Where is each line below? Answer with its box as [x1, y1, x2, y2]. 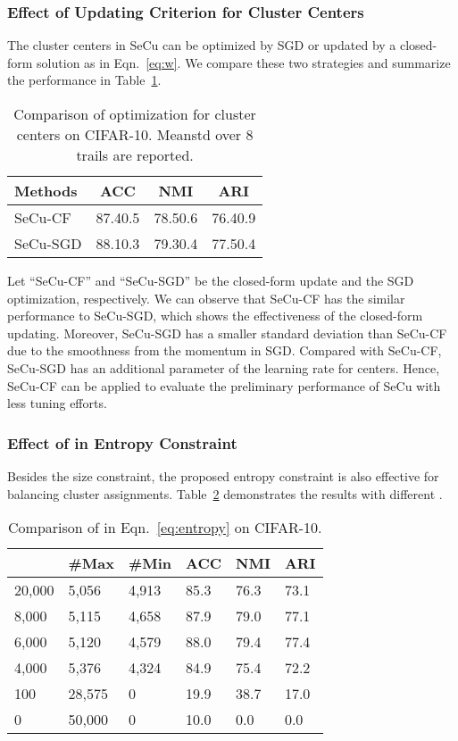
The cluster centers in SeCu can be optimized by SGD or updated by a [7, 36, 396, 54]
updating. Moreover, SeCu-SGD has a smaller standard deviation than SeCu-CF [7, 323, 447, 342]
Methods [14, 180, 78, 201]
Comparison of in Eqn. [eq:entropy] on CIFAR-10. [8, 517, 322, 538]
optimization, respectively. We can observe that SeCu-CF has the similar [7, 288, 405, 307]
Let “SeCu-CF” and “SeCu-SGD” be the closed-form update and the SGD [7, 271, 414, 289]
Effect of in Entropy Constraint [7, 431, 237, 454]
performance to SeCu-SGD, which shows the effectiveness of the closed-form [7, 306, 423, 325]
